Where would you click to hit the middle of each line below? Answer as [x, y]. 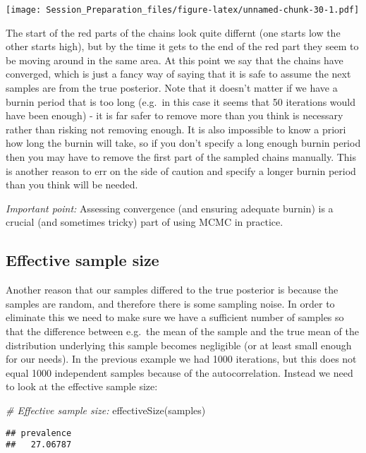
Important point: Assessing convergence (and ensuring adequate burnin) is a [170, 208]
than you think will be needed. [72, 185]
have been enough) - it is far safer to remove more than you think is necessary [175, 115]
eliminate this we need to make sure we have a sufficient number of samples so [175, 317]
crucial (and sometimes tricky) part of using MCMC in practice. [145, 222]
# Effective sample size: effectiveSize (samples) [106, 410]
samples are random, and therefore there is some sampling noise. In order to [170, 303]
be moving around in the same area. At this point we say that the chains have [175, 60]
